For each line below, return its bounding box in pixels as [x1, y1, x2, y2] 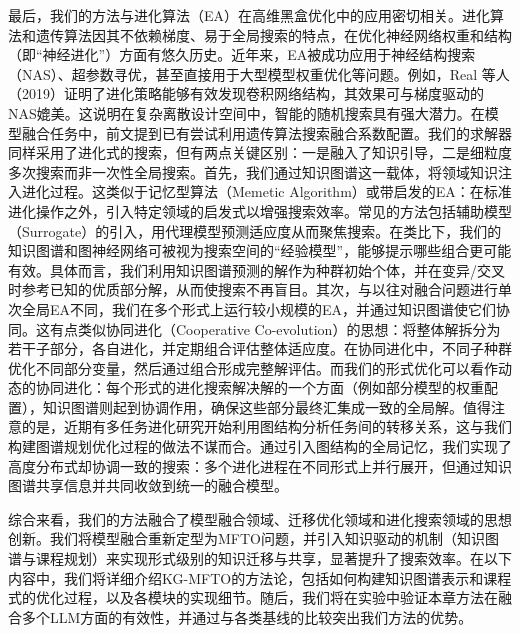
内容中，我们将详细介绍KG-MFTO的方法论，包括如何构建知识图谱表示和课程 [8, 567, 512, 588]
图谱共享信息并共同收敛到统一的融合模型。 [8, 475, 288, 496]
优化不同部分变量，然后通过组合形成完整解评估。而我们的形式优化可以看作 [8, 357, 498, 378]
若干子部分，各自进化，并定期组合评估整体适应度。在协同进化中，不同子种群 [8, 338, 512, 359]
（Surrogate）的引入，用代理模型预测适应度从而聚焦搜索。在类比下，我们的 [8, 220, 502, 241]
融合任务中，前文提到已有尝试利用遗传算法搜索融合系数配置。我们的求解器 [21, 122, 512, 143]
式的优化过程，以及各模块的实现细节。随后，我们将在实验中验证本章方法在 [8, 587, 498, 608]
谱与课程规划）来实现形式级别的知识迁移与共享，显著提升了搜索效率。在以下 [8, 548, 512, 569]
